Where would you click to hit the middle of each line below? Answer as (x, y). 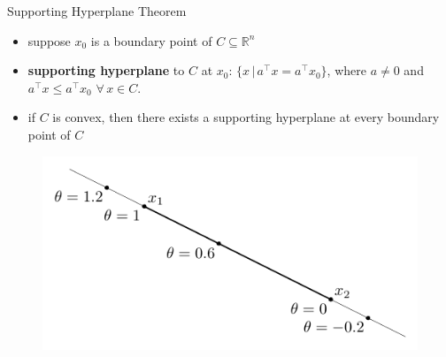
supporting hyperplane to (106, 70)
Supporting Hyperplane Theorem (97, 11)
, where (346, 70)
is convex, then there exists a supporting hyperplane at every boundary (246, 117)
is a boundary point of (151, 40)
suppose (49, 40)
